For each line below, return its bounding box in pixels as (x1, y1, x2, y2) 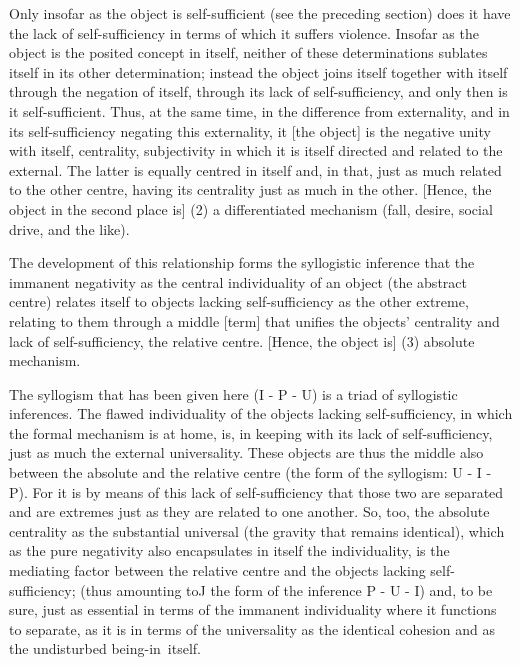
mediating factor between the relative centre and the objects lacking (9, 560, 426, 581)
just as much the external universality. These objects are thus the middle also (9, 442, 484, 463)
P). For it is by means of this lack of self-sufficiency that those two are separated (9, 481, 504, 502)
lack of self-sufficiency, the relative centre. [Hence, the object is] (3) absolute (9, 330, 475, 351)
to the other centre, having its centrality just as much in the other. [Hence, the (9, 179, 492, 200)
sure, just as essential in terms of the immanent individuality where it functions (9, 599, 497, 620)
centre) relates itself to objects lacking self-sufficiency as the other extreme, (9, 291, 469, 312)
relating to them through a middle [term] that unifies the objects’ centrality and (9, 310, 500, 331)
